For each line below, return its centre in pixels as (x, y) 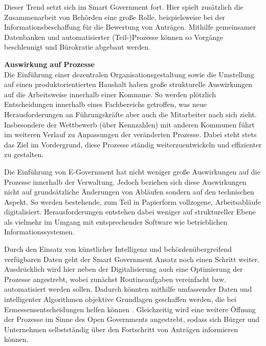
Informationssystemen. (39, 232)
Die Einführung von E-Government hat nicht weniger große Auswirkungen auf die (132, 171)
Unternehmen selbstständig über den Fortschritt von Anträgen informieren (121, 329)
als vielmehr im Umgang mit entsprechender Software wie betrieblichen (116, 221)
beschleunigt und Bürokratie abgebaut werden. (77, 47)
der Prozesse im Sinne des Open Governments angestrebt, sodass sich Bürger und (132, 319)
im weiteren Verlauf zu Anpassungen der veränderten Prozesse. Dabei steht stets (130, 134)
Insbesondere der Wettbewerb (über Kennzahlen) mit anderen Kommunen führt (129, 124)
